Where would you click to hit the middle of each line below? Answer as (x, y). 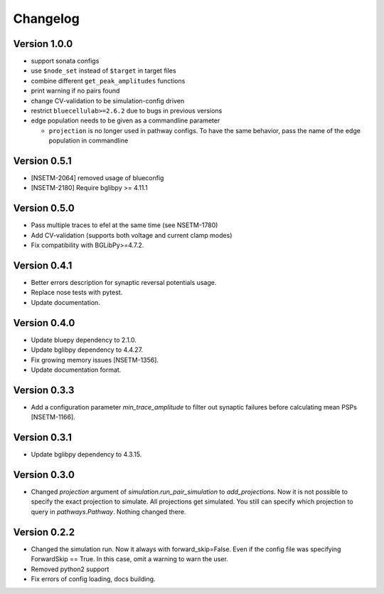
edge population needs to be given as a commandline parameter (126, 120)
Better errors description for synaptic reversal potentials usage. (124, 283)
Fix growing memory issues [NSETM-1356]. (95, 360)
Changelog (46, 19)
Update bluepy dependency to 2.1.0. (84, 340)
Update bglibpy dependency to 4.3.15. (86, 454)
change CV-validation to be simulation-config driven (108, 100)
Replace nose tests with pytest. (77, 293)
